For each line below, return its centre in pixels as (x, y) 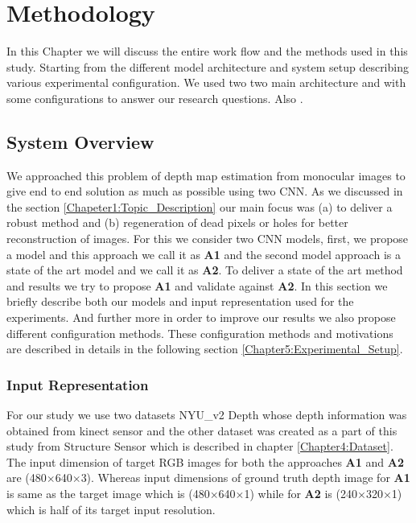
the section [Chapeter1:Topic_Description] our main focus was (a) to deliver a (200, 206)
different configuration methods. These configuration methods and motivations (200, 333)
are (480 (27, 478)
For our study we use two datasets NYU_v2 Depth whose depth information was (207, 415)
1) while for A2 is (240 (301, 494)
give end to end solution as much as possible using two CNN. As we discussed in (205, 191)
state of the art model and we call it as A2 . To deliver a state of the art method (205, 270)
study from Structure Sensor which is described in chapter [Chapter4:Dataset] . (200, 446)
